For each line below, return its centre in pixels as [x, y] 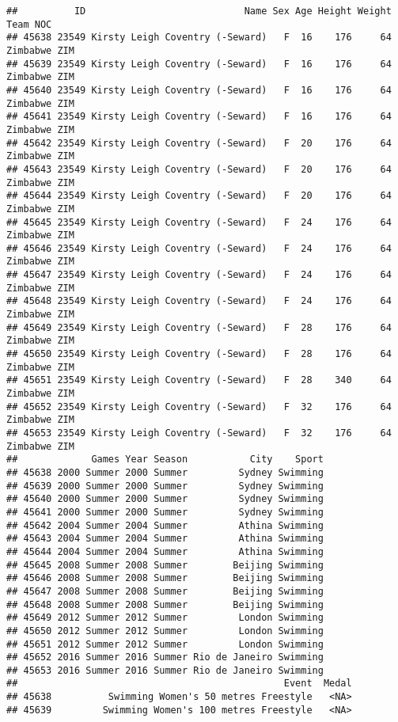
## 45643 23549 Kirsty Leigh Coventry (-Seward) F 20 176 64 [199, 169]
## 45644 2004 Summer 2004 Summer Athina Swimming [165, 551]
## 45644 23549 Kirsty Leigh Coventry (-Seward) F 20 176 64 [199, 196]
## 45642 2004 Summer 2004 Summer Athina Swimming [165, 525]
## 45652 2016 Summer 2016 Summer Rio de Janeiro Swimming [165, 657]
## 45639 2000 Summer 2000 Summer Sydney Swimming [165, 486]
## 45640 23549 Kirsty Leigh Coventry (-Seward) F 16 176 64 [199, 90]
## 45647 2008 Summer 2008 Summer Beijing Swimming [165, 591]
